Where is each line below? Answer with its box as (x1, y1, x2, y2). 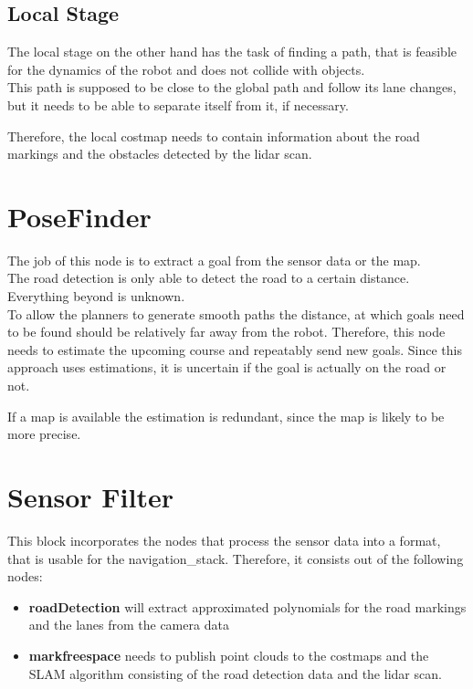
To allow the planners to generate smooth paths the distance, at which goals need (7, 304, 465, 323)
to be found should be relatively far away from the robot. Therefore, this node (7, 322, 446, 341)
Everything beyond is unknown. (7, 287, 185, 306)
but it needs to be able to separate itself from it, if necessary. (7, 95, 349, 114)
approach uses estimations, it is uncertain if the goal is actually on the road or (7, 358, 447, 377)
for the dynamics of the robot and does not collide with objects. (7, 59, 365, 78)
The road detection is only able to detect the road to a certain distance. (7, 268, 410, 287)
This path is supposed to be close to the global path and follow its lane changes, (7, 78, 457, 97)
